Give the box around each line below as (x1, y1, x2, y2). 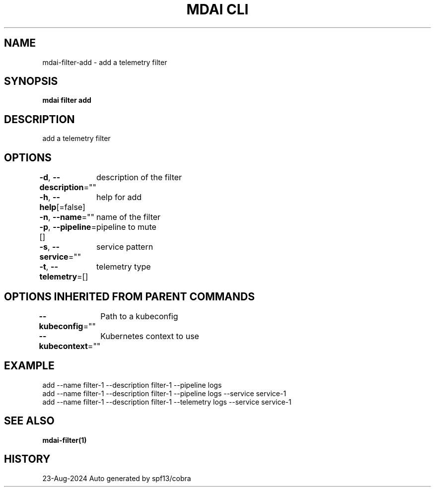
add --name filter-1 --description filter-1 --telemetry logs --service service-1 (42, 397, 291, 406)
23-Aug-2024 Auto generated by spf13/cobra (42, 474, 191, 483)
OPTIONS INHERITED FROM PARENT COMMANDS (4, 290, 255, 303)
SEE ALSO (4, 415, 55, 427)
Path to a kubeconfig (100, 311, 178, 321)
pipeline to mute (96, 222, 156, 232)
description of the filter (96, 172, 182, 183)
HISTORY (4, 453, 51, 466)
